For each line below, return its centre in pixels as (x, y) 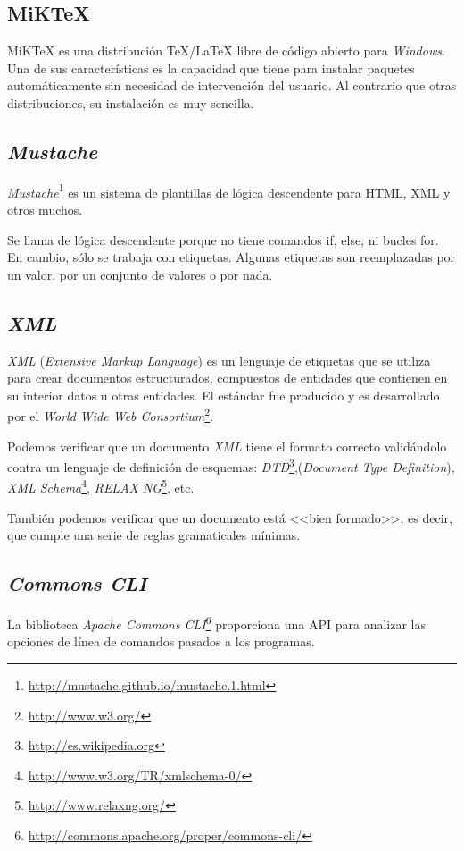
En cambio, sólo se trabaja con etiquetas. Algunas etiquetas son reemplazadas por (232, 257)
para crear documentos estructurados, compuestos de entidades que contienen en (228, 378)
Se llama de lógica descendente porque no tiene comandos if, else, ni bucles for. (223, 239)
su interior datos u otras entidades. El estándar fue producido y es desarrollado (224, 395)
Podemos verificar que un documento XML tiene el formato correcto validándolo (227, 446)
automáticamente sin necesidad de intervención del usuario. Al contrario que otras (232, 85)
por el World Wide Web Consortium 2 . (111, 415)
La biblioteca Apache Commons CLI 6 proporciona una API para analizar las (217, 623)
